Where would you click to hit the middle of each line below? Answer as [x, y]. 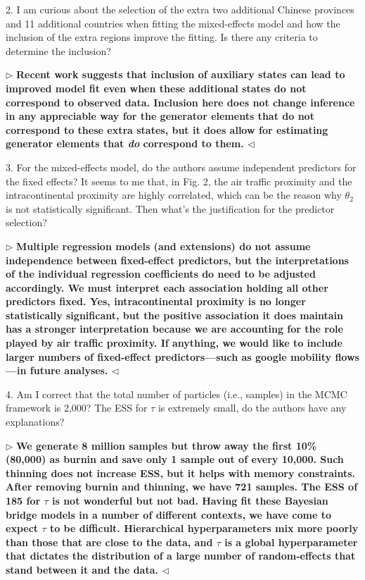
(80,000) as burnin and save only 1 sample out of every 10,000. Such [175, 459]
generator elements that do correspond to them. [125, 143]
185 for [23, 500]
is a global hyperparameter [291, 542]
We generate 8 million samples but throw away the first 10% [167, 445]
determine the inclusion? [58, 50]
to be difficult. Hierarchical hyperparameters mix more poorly [204, 528]
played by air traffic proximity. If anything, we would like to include [174, 343]
